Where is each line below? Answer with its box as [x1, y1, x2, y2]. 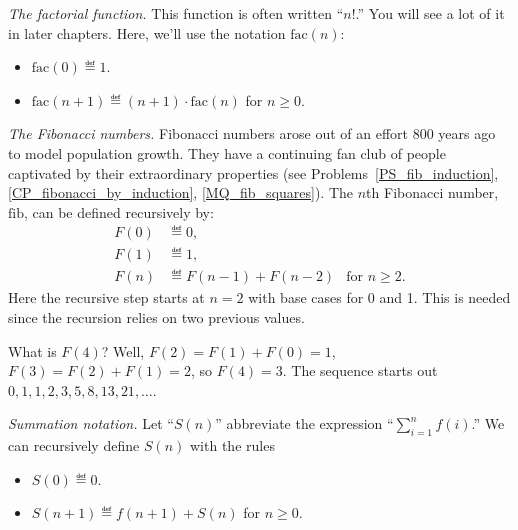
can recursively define [8, 435, 140, 456]
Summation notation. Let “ [8, 413, 174, 434]
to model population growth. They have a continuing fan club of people [8, 142, 446, 163]
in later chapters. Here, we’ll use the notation [8, 22, 286, 43]
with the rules [190, 435, 275, 456]
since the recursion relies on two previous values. [8, 307, 305, 328]
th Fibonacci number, [366, 182, 499, 203]
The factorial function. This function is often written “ [8, 3, 344, 23]
